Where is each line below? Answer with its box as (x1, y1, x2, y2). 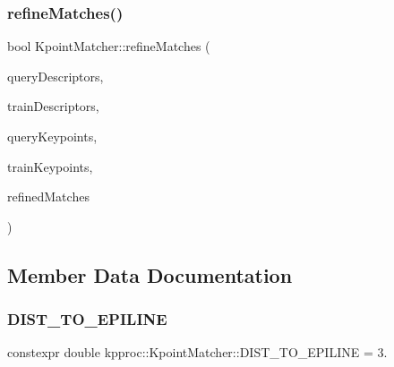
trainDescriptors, (7, 97, 99, 115)
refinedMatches (7, 187, 90, 206)
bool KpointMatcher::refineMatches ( (7, 37, 210, 55)
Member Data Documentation (7, 260, 293, 288)
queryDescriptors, (7, 66, 104, 85)
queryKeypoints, (7, 127, 98, 145)
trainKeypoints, (7, 157, 93, 175)
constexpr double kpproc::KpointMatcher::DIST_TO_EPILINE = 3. (7, 343, 388, 362)
